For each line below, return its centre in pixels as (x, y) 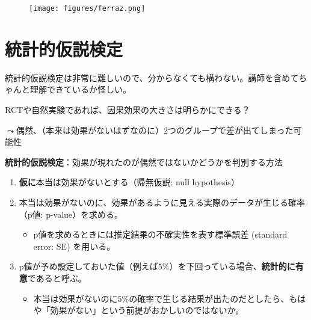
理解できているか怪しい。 (80, 89)
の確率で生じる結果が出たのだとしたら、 (209, 298)
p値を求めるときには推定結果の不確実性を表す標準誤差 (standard (160, 234)
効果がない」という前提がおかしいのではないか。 (147, 310)
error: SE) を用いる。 (74, 246)
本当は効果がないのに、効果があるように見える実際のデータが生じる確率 (162, 202)
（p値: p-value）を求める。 (71, 214)
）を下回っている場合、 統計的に (232, 266)
